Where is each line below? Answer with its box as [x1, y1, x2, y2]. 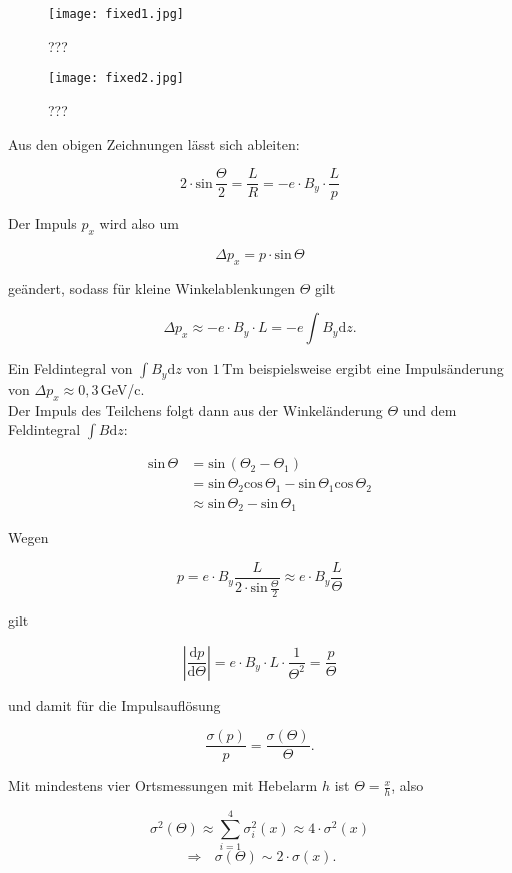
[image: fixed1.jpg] [48, 7, 185, 21]
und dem [402, 399, 457, 420]
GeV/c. [100, 378, 145, 399]
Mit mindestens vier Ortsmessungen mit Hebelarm [8, 775, 318, 796]
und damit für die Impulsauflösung [8, 694, 221, 715]
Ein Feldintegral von [8, 358, 133, 379]
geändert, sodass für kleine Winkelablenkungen [8, 277, 295, 298]
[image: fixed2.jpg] [48, 71, 185, 86]
